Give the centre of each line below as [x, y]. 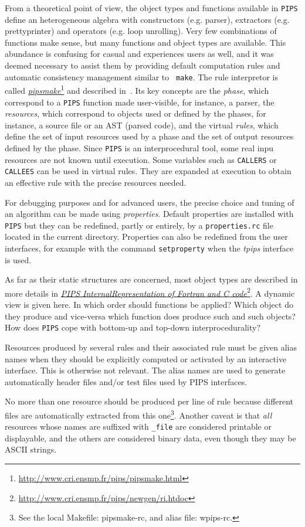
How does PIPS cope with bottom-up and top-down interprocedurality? [133, 327]
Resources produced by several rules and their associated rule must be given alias [151, 347]
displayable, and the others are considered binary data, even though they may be [150, 438]
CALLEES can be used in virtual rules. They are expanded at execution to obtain [148, 171]
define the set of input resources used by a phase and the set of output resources [149, 136]
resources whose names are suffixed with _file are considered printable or [138, 426]
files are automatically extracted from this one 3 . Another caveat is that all [138, 414]
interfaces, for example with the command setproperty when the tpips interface [149, 248]
